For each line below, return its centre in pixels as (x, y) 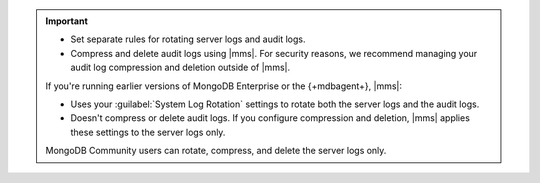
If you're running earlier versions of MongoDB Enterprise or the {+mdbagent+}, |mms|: (223, 86)
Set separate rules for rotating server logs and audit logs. (188, 39)
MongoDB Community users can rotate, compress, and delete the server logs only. (216, 151)
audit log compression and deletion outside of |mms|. (180, 67)
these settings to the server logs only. (148, 132)
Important (67, 21)
